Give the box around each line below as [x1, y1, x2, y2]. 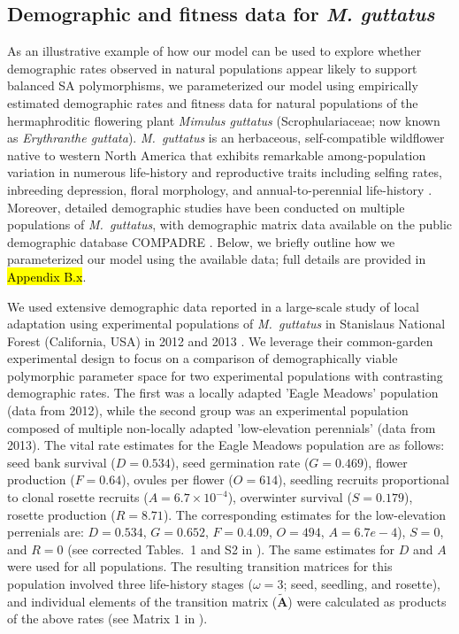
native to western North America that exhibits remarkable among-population [7, 145, 426, 164]
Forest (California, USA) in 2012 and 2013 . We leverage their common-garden [7, 331, 433, 350]
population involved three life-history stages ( [7, 575, 253, 593]
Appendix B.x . [7, 267, 87, 285]
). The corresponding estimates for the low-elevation [163, 505, 447, 523]
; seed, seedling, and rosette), [283, 575, 440, 593]
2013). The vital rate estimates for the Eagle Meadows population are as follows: [7, 436, 445, 454]
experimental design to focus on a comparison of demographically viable [7, 349, 398, 367]
